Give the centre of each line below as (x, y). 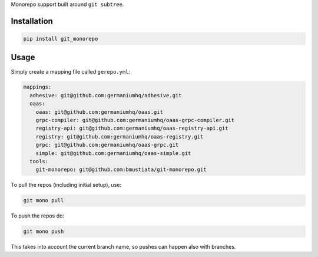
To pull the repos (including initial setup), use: (66, 185)
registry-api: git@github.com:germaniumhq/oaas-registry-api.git (132, 128)
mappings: (37, 87)
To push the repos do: (38, 216)
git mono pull (44, 201)
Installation (32, 21)
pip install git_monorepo (61, 39)
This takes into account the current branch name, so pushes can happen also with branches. (123, 247)
